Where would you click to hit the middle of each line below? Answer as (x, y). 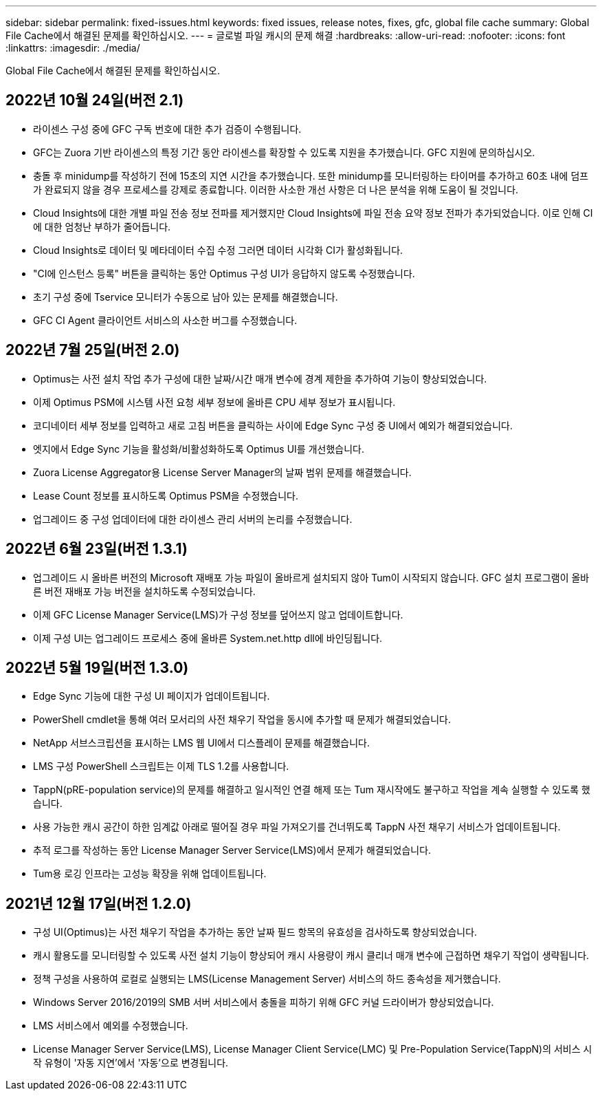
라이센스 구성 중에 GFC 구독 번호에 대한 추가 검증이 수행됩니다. (167, 129)
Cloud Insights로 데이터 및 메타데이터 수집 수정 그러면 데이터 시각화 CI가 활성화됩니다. (218, 250)
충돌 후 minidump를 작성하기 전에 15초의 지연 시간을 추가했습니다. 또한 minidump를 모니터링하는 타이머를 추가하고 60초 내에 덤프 (311, 175)
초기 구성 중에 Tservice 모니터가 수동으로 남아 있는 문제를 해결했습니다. (186, 297)
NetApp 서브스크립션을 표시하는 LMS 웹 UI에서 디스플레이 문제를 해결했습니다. (201, 743)
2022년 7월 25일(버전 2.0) (93, 350)
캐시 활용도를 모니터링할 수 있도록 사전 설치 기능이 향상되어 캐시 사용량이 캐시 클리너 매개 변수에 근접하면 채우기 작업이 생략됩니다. (311, 956)
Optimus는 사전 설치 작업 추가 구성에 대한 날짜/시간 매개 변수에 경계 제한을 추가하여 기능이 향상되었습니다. (260, 378)
